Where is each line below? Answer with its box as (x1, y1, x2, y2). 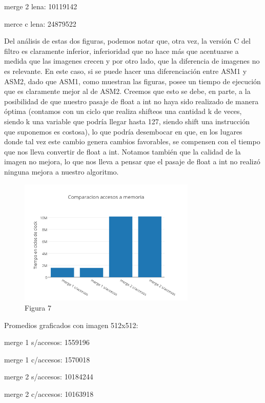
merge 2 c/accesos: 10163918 (4, 388, 94, 399)
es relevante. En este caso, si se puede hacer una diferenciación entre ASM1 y (4, 65, 247, 76)
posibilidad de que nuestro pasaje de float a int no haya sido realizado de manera (4, 95, 259, 106)
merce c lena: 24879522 (4, 18, 76, 29)
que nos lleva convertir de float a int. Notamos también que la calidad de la (4, 146, 241, 157)
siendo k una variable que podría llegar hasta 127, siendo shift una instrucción (4, 116, 250, 126)
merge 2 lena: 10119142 (4, 1, 77, 11)
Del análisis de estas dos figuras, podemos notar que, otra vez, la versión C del (4, 35, 251, 46)
